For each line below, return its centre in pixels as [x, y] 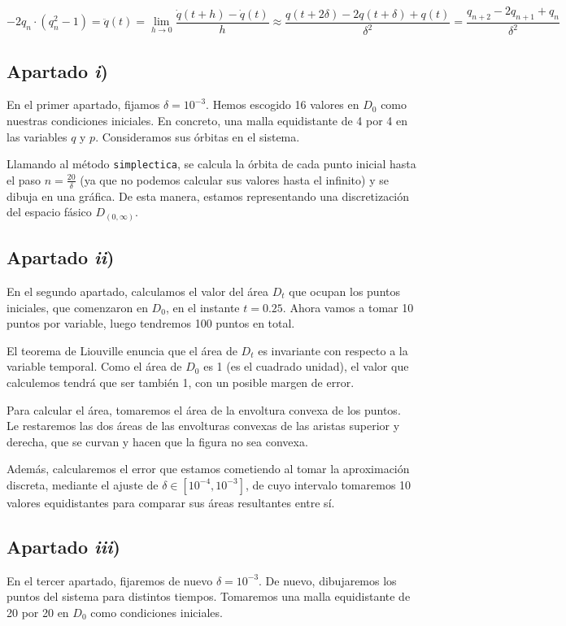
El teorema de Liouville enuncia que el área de [122, 350]
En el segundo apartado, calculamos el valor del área [138, 291]
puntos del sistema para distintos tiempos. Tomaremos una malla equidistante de [209, 596]
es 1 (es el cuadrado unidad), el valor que [306, 366]
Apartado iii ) [63, 546]
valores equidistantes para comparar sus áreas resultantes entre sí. [171, 502]
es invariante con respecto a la [333, 350]
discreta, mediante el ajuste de [83, 484]
